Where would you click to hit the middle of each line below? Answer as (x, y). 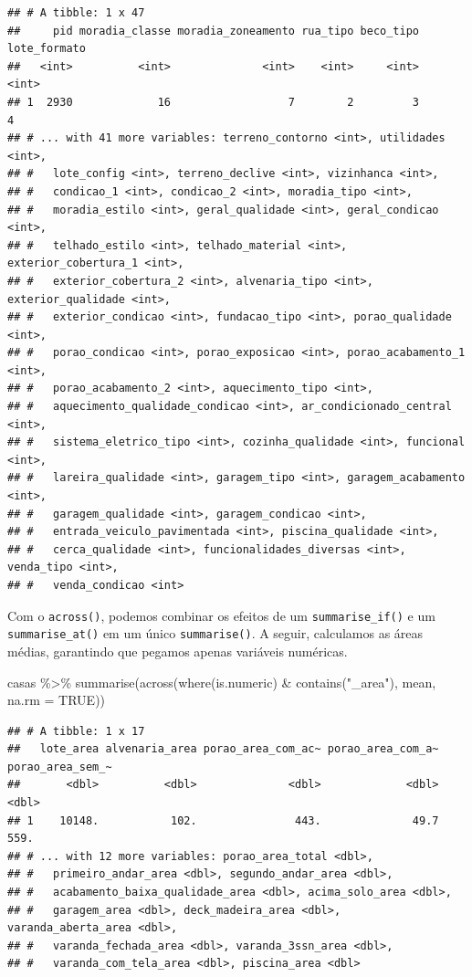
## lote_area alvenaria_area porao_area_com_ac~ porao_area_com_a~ (223, 749)
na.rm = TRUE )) (57, 700)
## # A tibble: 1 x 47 (76, 13)
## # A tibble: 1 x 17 (76, 731)
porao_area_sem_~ (60, 767)
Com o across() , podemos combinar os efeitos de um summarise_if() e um (221, 615)
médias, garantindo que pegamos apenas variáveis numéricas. (178, 651)
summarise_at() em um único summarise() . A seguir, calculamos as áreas (215, 633)
